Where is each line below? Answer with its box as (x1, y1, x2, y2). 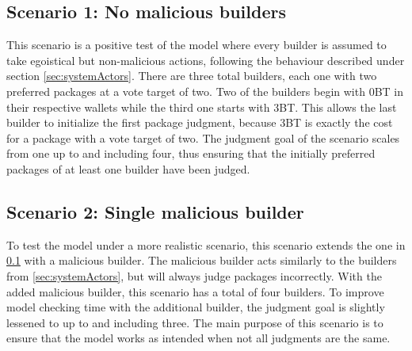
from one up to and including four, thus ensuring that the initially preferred (6, 145, 376, 162)
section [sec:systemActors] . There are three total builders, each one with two (6, 67, 377, 84)
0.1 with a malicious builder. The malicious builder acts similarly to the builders (6, 252, 397, 269)
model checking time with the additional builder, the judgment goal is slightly (6, 299, 385, 315)
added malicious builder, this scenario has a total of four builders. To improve (6, 283, 384, 299)
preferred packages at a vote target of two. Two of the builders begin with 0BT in (6, 82, 404, 99)
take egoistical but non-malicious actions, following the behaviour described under (6, 52, 405, 68)
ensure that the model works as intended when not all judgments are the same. (6, 330, 391, 346)
